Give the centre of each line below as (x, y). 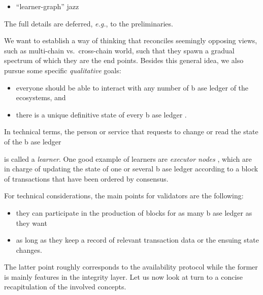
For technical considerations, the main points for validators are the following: (124, 196)
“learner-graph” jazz (47, 6)
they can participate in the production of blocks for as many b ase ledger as (134, 212)
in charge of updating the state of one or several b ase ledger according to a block (131, 169)
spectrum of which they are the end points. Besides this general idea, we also (124, 60)
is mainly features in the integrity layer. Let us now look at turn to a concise (124, 276)
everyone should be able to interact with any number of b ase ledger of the (132, 87)
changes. (29, 249)
